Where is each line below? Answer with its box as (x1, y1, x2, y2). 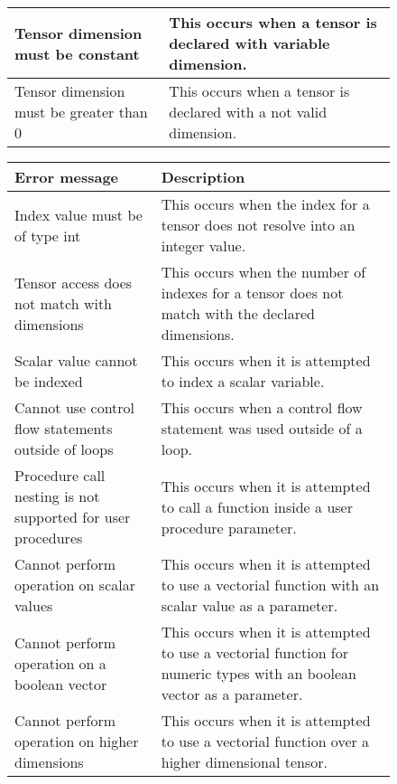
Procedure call (14, 465, 106, 486)
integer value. (161, 235, 246, 256)
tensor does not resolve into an (161, 214, 355, 235)
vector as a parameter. (161, 684, 303, 704)
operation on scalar (14, 574, 135, 595)
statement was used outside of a (161, 418, 363, 439)
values (14, 595, 53, 616)
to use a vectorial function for (161, 642, 349, 663)
